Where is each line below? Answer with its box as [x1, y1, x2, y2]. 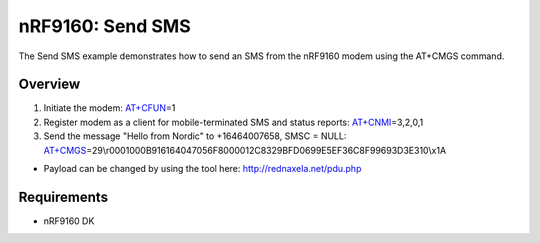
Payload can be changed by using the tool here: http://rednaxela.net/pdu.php [43, 163, 362, 175]
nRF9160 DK [43, 215, 95, 227]
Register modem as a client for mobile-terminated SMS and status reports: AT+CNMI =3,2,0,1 [43, 116, 424, 128]
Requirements [18, 188, 109, 205]
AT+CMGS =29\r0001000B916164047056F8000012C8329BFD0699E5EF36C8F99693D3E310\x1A [43, 144, 447, 156]
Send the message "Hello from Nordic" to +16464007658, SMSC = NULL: [43, 130, 347, 142]
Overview [18, 76, 81, 93]
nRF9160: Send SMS [18, 15, 192, 37]
